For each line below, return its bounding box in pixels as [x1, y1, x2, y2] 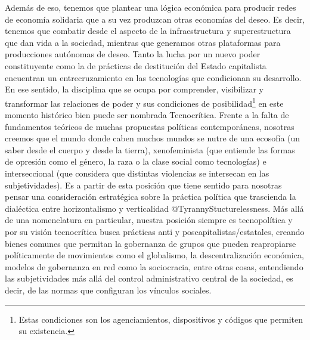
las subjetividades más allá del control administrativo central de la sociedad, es [5, 272, 293, 285]
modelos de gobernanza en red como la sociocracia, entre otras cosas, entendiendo [5, 260, 303, 273]
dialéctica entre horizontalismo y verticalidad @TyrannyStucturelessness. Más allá [5, 202, 304, 214]
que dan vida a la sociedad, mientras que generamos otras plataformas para [5, 36, 281, 48]
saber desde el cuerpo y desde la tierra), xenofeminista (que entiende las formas [5, 143, 295, 156]
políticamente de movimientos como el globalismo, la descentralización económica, [5, 249, 304, 261]
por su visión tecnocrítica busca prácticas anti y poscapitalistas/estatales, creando [5, 225, 305, 237]
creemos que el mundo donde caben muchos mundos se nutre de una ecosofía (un [5, 132, 300, 144]
